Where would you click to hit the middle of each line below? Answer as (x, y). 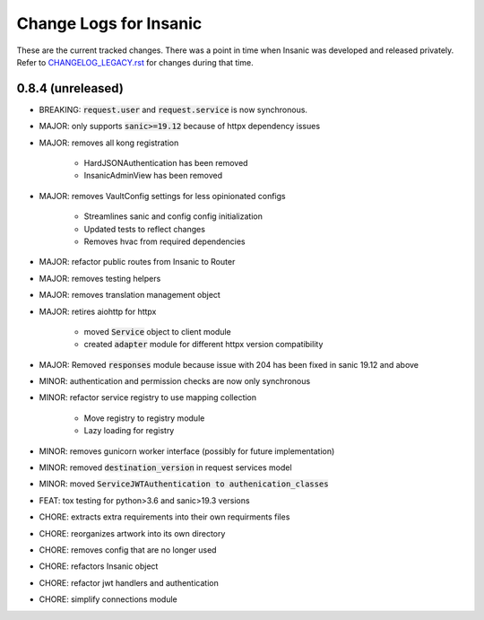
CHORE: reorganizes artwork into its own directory (132, 533)
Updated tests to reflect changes (145, 229)
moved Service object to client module (158, 331)
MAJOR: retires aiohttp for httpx (98, 311)
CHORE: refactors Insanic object (99, 566)
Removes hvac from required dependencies (164, 241)
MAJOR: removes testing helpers (100, 278)
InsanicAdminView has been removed (153, 176)
